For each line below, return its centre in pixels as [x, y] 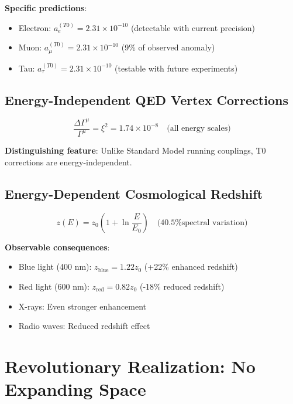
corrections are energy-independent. [68, 162]
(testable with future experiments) [176, 68]
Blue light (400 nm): [55, 266]
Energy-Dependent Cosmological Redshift [134, 193]
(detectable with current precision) [193, 27]
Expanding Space [75, 389]
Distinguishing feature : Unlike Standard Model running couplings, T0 [135, 150]
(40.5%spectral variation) [202, 223]
